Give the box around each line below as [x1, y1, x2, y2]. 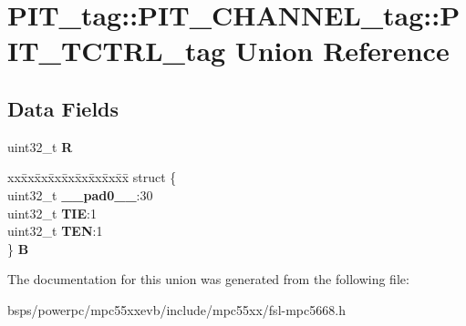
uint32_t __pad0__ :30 [7, 185, 153, 204]
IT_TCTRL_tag [7, 32, 226, 69]
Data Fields [7, 94, 119, 122]
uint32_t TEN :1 [7, 221, 103, 240]
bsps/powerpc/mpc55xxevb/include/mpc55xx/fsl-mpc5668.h [7, 300, 346, 319]
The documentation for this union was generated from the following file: [7, 270, 409, 289]
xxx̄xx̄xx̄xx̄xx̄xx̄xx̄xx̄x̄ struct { [7, 168, 177, 187]
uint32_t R [7, 137, 73, 156]
